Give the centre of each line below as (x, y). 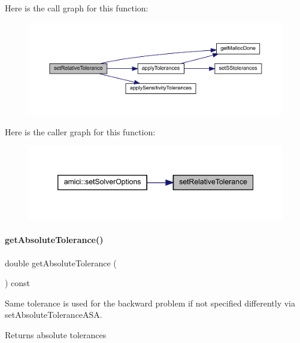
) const (18, 283)
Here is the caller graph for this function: (80, 131)
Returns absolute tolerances (56, 334)
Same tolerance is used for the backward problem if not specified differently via (150, 303)
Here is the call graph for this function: (77, 8)
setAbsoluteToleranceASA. (54, 315)
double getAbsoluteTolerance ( (61, 262)
